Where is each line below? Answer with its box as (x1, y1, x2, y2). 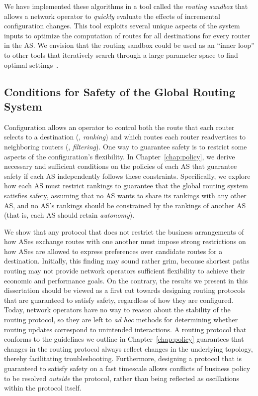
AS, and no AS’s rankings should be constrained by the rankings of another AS (4, 200, 246, 210)
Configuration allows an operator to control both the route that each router (4, 122, 235, 132)
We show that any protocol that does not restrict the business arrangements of (4, 226, 244, 237)
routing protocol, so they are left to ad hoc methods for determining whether (4, 314, 238, 325)
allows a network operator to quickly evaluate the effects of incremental (4, 10, 220, 21)
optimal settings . (4, 59, 59, 70)
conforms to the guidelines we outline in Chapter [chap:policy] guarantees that (4, 334, 244, 344)
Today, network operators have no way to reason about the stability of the (4, 304, 231, 315)
